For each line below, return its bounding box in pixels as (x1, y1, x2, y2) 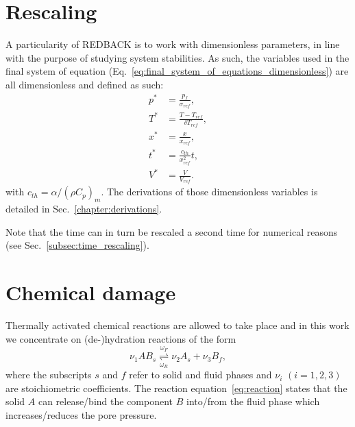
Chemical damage (5, 278, 176, 306)
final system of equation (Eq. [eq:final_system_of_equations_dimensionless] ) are (5, 64, 349, 78)
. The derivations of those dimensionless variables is (101, 184, 318, 199)
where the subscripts (5, 367, 92, 382)
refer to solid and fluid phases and (129, 367, 272, 382)
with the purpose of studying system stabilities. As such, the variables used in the (5, 50, 350, 64)
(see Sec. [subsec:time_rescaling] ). (5, 238, 149, 252)
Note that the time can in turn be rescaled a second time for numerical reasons (5, 224, 338, 239)
